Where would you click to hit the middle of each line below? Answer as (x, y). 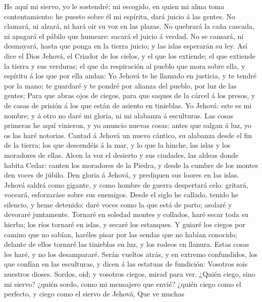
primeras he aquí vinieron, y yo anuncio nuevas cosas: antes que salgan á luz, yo (128, 125)
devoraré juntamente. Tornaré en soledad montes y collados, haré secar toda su (126, 214)
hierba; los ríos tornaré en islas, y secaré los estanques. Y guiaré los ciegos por (125, 224)
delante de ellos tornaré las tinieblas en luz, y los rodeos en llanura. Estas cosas (127, 244)
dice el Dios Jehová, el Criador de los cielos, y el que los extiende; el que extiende (130, 55)
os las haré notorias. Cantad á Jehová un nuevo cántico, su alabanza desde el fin (128, 135)
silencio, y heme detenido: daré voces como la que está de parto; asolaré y (118, 204)
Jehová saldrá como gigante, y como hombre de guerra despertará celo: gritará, (126, 184)
